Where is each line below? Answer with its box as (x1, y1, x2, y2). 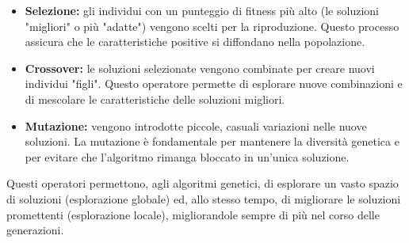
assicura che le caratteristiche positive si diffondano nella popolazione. (25, 33, 365, 50)
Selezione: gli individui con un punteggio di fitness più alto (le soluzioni (25, 2, 379, 18)
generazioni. (6, 222, 64, 238)
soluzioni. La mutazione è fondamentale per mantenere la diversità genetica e (25, 133, 399, 150)
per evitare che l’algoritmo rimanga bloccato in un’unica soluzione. (25, 148, 350, 165)
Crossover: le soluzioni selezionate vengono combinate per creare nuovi (25, 59, 375, 76)
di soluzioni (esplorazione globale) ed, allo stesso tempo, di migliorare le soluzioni (6, 190, 401, 207)
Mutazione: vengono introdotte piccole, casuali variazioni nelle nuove (25, 117, 367, 134)
